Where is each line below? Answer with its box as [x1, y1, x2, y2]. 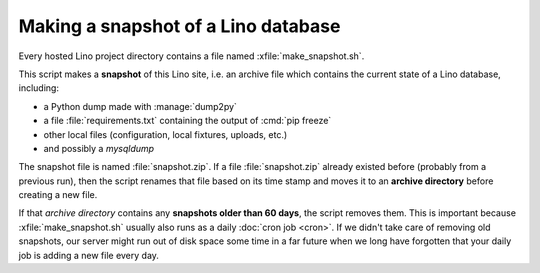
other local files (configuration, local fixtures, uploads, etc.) [43, 128, 288, 140]
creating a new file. [18, 189, 98, 201]
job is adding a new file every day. [18, 249, 160, 261]
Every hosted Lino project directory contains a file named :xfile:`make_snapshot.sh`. [18, 50, 365, 62]
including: [18, 82, 60, 94]
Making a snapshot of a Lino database [18, 15, 341, 37]
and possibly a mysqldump [43, 142, 155, 154]
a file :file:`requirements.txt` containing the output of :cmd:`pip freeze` [43, 115, 332, 127]
